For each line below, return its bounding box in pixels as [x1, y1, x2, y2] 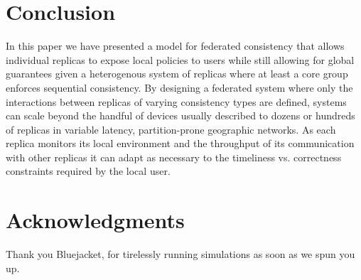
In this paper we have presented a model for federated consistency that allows [6, 38, 345, 53]
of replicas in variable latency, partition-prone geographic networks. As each [6, 122, 336, 136]
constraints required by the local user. [6, 163, 171, 178]
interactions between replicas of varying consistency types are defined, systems [6, 94, 347, 109]
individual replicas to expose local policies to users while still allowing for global [6, 52, 355, 67]
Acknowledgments [6, 205, 185, 235]
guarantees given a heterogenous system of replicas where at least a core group [6, 66, 348, 81]
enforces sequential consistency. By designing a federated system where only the [6, 80, 353, 95]
